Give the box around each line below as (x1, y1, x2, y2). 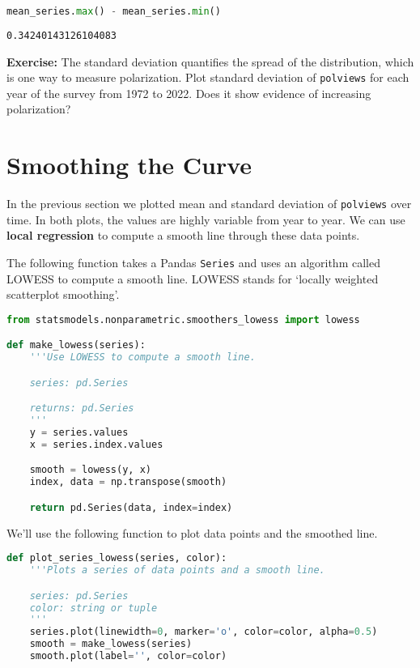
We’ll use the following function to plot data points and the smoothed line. (6, 524, 378, 541)
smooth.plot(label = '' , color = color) (29, 650, 227, 662)
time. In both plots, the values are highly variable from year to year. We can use (6, 211, 405, 228)
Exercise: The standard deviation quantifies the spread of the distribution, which (6, 53, 414, 70)
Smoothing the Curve (6, 148, 252, 181)
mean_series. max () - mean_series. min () (6, 6, 221, 17)
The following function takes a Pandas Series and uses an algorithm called (6, 253, 380, 270)
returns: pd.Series (29, 402, 134, 415)
